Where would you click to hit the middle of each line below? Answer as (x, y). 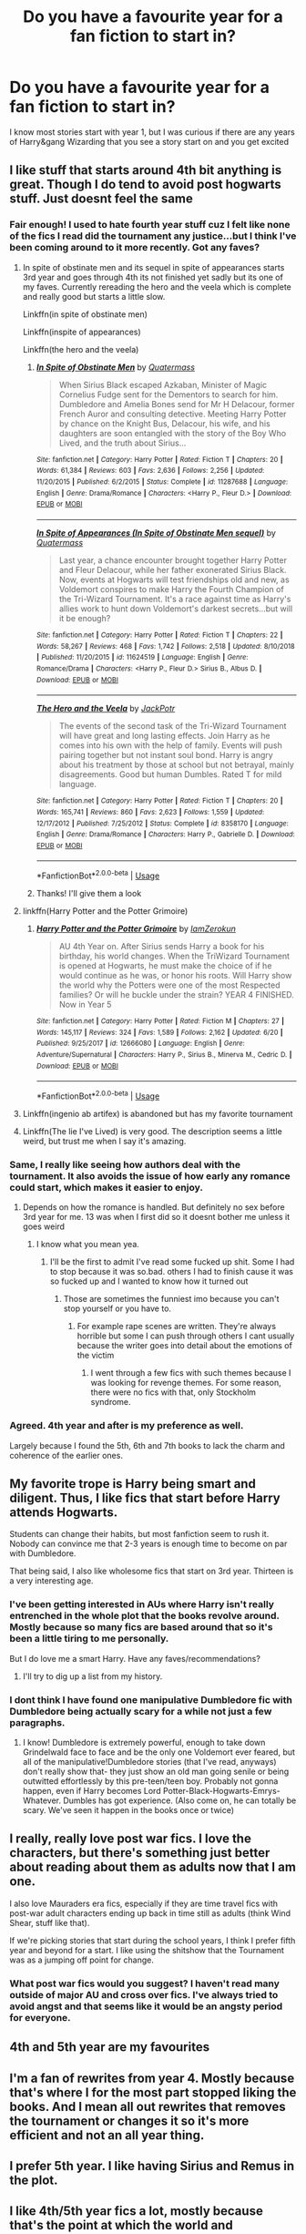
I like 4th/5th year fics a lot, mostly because (137, 2211)
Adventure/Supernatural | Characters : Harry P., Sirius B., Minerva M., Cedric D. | (164, 1055)
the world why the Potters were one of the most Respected (169, 985)
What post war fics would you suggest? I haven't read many (145, 1983)
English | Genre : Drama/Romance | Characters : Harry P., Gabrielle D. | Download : (165, 835)
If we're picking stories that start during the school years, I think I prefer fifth (153, 1940)
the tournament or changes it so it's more (129, 2121)
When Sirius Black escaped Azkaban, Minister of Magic (163, 384)
